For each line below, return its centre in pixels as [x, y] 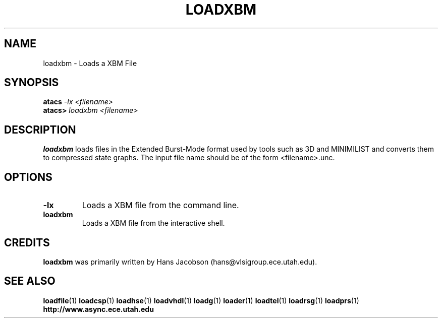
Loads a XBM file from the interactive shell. [153, 223]
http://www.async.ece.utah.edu [98, 309]
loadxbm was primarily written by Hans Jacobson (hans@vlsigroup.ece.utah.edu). [180, 262]
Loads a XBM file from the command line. [160, 205]
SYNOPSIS [32, 83]
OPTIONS [28, 177]
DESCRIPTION [40, 130]
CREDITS [27, 242]
